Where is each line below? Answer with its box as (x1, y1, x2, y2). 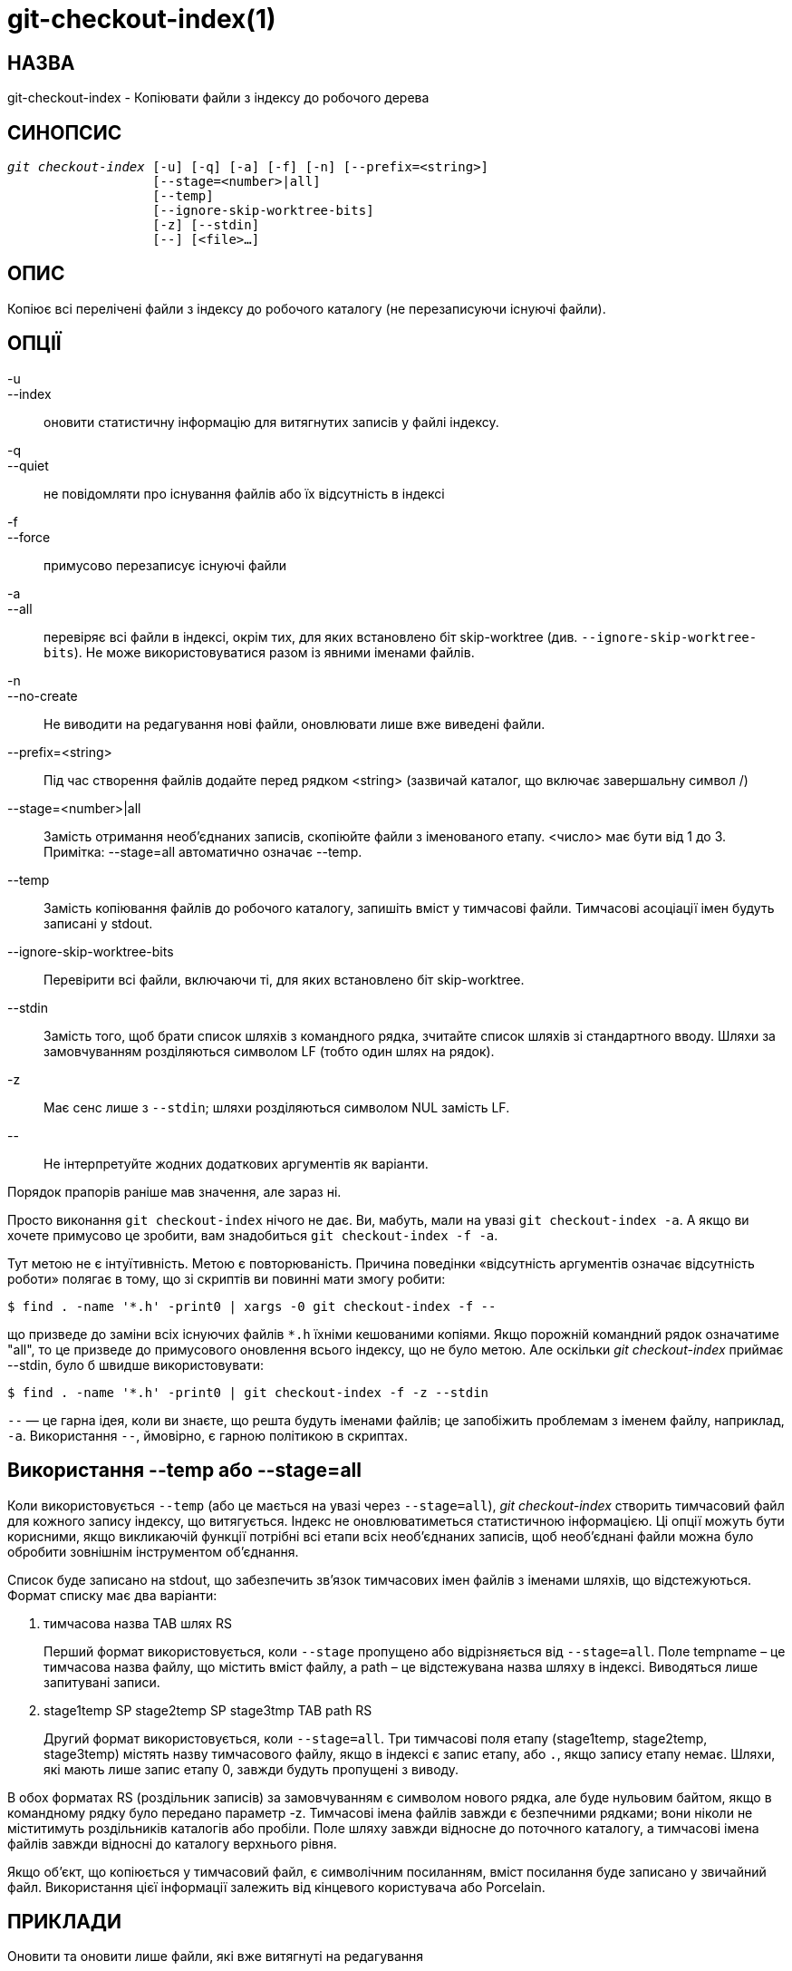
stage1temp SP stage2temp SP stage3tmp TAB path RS (43, 1702, 372, 1718)
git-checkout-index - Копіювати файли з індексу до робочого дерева (7, 90, 430, 106)
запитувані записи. (43, 1674, 160, 1690)
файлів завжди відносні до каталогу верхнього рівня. (7, 1835, 337, 1851)
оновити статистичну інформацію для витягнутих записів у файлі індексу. (43, 413, 499, 430)
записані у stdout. (43, 915, 153, 931)
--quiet (7, 457, 49, 473)
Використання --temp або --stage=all (7, 1459, 362, 1482)
